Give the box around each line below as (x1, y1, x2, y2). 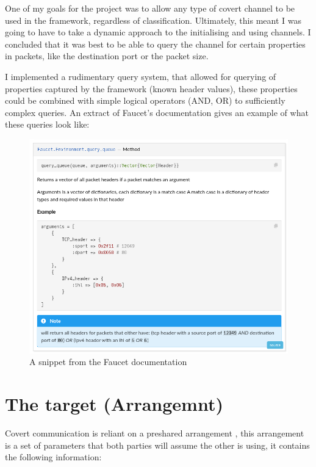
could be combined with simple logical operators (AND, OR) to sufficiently (5, 94, 285, 107)
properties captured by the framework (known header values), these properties (5, 82, 298, 95)
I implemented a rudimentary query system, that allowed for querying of (5, 70, 276, 82)
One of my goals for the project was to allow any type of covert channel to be (5, 2, 295, 14)
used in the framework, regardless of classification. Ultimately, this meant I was (5, 13, 301, 26)
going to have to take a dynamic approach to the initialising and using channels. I (5, 26, 311, 38)
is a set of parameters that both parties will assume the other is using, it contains (5, 438, 310, 451)
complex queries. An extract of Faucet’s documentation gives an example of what (5, 106, 309, 118)
